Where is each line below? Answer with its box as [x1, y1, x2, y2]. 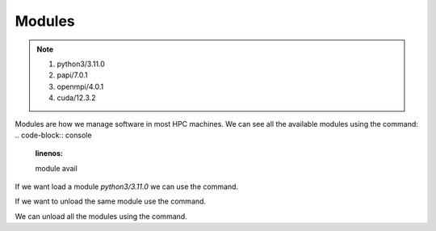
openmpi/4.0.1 [57, 82, 104, 91]
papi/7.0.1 [57, 70, 88, 80]
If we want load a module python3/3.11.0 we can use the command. [15, 182, 238, 191]
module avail [35, 163, 78, 173]
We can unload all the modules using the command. [15, 211, 187, 221]
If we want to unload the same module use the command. [15, 196, 206, 206]
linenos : [35, 149, 64, 158]
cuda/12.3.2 [57, 93, 96, 103]
